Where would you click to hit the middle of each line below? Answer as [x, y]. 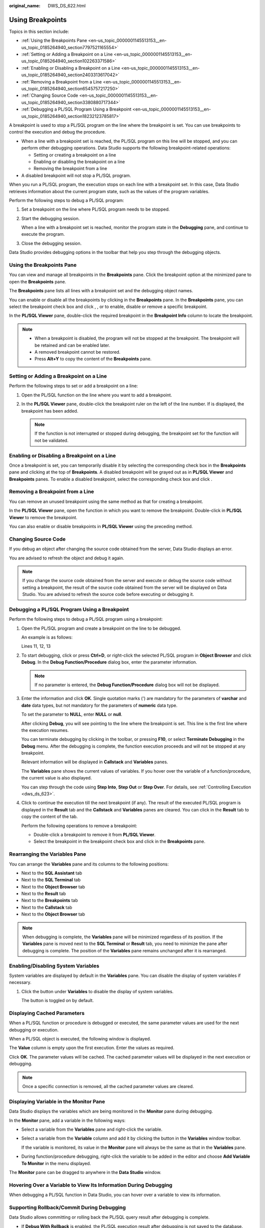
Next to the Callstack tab [47, 907]
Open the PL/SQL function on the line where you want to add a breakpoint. [97, 395]
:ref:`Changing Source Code [50, 95]
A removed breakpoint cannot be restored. [78, 352]
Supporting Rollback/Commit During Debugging [67, 1207]
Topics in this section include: [39, 31]
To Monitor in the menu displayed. [56, 1163]
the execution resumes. [45, 730]
